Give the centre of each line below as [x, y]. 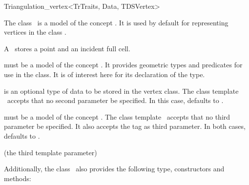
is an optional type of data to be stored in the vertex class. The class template [121, 91]
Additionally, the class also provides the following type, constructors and [114, 169]
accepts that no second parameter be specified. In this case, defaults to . [115, 100]
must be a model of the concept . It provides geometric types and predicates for [123, 65]
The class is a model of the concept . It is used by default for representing [116, 22]
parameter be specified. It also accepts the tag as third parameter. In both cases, [125, 126]
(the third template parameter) [51, 152]
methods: [18, 178]
